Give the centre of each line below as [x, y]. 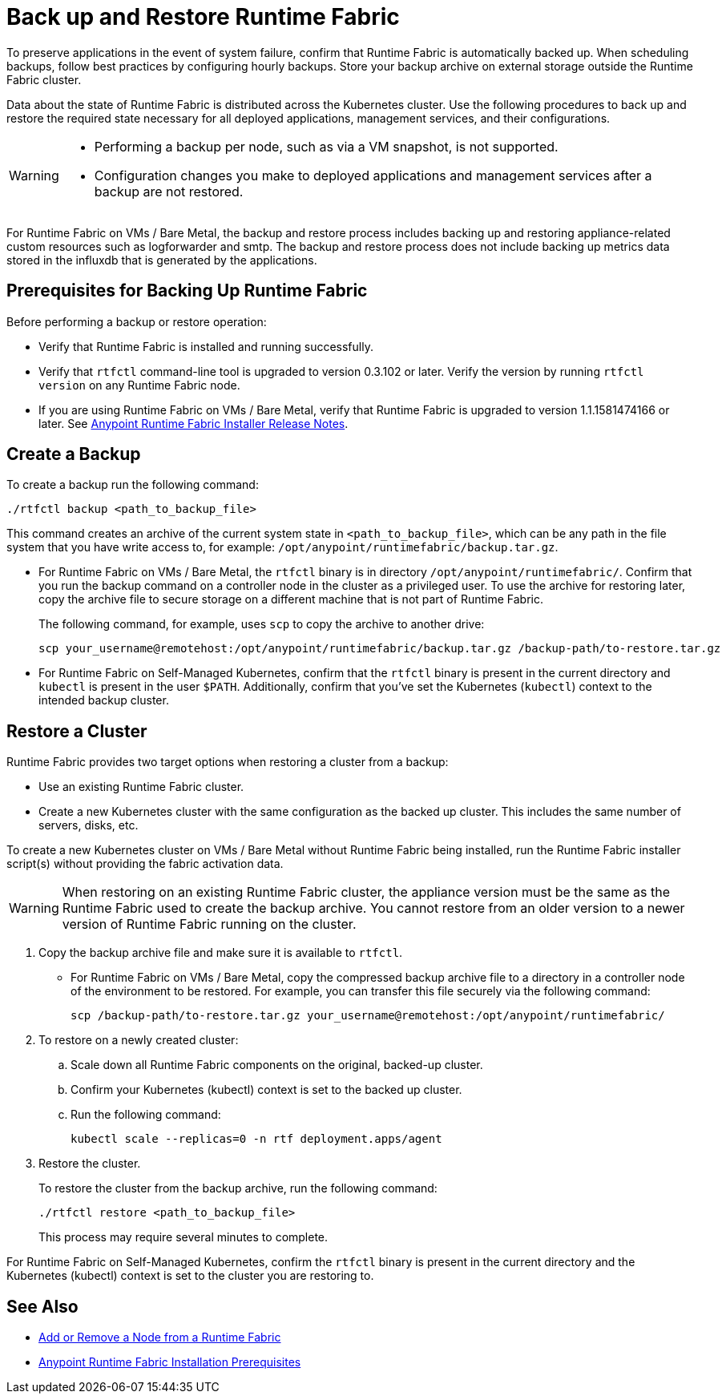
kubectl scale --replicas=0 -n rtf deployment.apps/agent [256, 1139]
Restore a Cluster [77, 731]
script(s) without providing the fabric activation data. [145, 864]
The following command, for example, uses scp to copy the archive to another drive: [262, 624]
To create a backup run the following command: [133, 485]
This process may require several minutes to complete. [184, 1237]
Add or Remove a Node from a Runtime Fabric [160, 1337]
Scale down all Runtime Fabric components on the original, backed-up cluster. [277, 1065]
